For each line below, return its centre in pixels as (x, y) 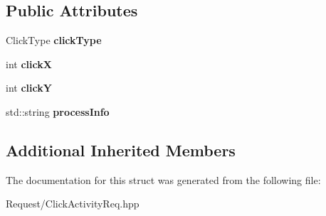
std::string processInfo (58, 111)
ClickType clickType (54, 40)
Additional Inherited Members (121, 150)
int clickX (29, 64)
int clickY (29, 88)
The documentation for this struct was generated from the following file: (163, 179)
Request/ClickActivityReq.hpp (73, 204)
